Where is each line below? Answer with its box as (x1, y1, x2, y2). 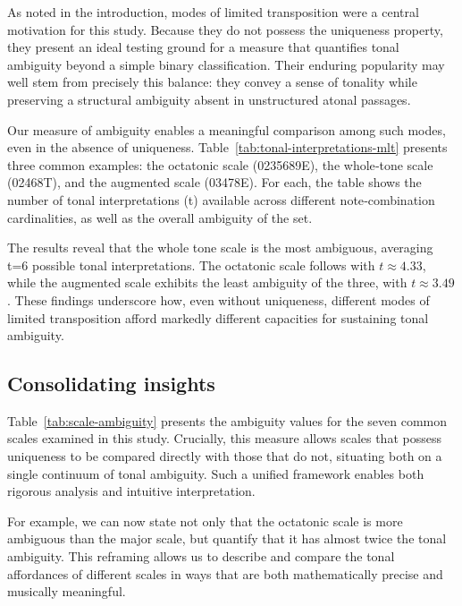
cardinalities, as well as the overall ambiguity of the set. (7, 208, 313, 226)
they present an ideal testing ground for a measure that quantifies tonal (7, 38, 399, 56)
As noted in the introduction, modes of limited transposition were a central (7, 3, 419, 21)
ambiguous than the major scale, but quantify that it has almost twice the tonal (7, 529, 447, 548)
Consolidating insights (7, 370, 215, 397)
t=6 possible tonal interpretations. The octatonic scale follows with (7, 255, 375, 274)
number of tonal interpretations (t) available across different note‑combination (7, 190, 435, 209)
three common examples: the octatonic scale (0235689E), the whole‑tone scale (7, 155, 433, 174)
